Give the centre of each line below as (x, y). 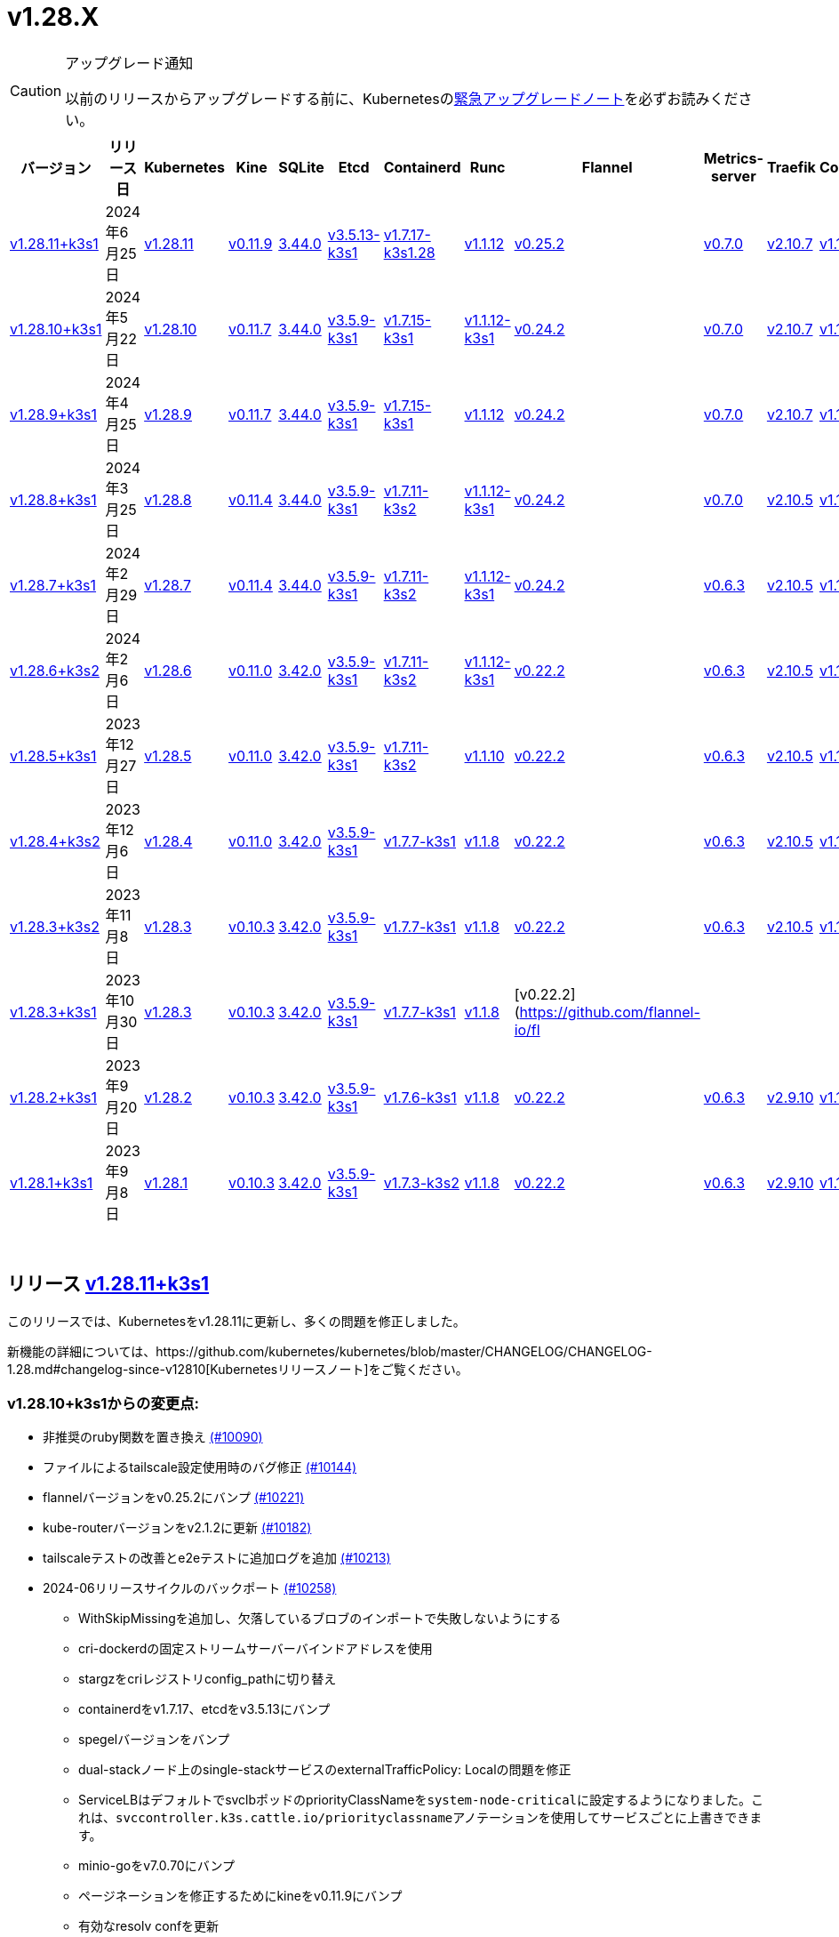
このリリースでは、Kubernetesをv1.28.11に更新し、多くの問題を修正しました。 (236, 1321)
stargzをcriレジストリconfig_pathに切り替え (208, 1679)
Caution (36, 90)
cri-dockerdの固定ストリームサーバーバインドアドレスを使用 (256, 1649)
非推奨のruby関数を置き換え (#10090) (153, 1437)
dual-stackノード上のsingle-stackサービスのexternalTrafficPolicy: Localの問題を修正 (325, 1770)
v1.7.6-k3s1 (420, 1097)
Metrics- (733, 158)
